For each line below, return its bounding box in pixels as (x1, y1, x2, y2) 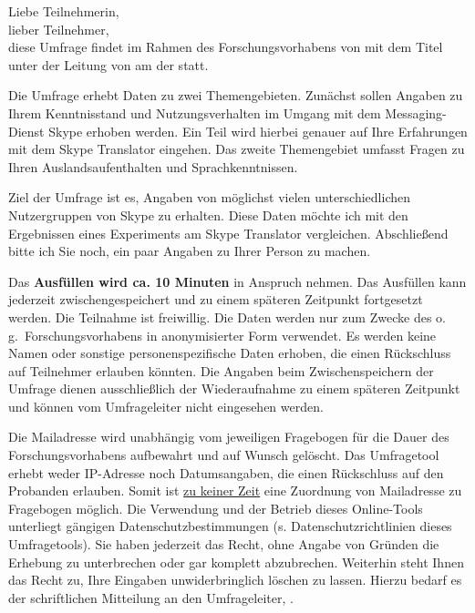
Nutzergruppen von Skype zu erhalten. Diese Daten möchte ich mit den (8, 205, 408, 224)
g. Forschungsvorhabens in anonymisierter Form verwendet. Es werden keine (8, 325, 437, 344)
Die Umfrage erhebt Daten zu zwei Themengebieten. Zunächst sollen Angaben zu (8, 86, 463, 105)
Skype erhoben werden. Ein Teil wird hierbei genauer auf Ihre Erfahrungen (48, 121, 468, 140)
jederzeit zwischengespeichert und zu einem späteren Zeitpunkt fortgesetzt (8, 290, 423, 309)
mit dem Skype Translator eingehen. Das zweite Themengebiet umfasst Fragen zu (8, 139, 465, 158)
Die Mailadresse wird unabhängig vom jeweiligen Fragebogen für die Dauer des (8, 427, 449, 446)
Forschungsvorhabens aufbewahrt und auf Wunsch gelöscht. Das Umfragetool (8, 445, 439, 465)
